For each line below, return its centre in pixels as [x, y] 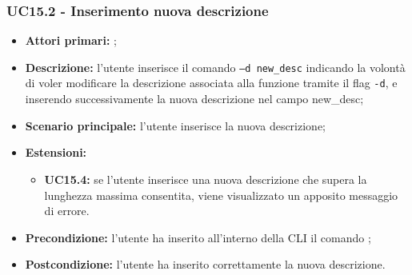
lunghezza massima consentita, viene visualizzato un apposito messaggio [221, 195]
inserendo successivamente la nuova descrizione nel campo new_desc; [194, 99]
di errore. [67, 211]
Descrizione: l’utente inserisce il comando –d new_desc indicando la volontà [215, 67]
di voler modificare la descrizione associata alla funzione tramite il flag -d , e [211, 83]
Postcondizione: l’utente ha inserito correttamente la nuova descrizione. [205, 264]
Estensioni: [56, 152]
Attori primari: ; [71, 40]
